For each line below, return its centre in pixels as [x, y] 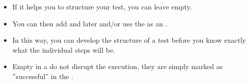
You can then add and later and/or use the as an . [90, 23]
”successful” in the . [43, 76]
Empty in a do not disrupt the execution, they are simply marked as [117, 66]
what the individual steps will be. [64, 49]
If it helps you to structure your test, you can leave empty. [102, 6]
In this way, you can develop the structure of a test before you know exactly [129, 40]
